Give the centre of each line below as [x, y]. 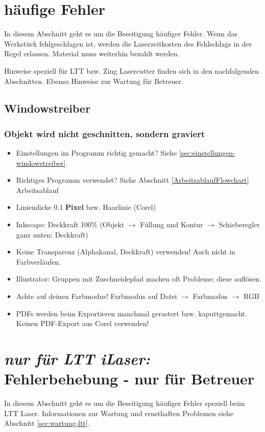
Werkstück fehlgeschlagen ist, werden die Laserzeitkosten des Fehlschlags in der [128, 43]
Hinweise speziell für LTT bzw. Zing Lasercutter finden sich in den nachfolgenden [131, 70]
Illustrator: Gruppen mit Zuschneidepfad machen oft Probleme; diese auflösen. [139, 279]
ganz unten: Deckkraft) [52, 234]
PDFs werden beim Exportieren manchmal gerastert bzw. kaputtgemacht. [131, 313]
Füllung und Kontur [172, 224]
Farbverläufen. [39, 261]
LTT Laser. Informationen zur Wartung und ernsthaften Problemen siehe [119, 413]
